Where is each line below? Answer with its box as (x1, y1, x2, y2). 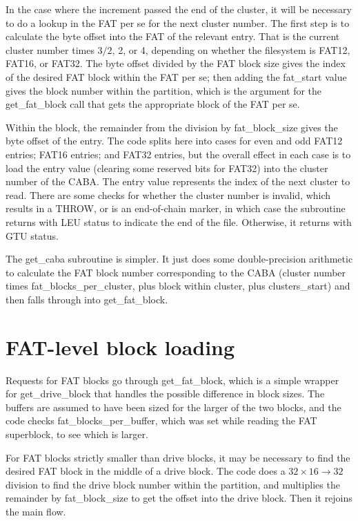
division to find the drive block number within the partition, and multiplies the (6, 477, 340, 491)
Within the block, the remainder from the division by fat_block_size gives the (6, 120, 338, 134)
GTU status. (6, 228, 59, 243)
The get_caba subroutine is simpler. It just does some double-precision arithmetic (6, 252, 353, 266)
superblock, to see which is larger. (6, 426, 148, 441)
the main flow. (6, 504, 66, 518)
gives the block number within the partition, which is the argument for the (6, 83, 322, 97)
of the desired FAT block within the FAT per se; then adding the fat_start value (6, 69, 347, 84)
